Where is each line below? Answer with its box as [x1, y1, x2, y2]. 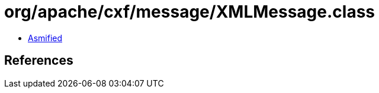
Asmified [28, 32, 63, 43]
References [4, 53, 73, 68]
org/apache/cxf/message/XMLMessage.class [4, 2, 375, 22]
